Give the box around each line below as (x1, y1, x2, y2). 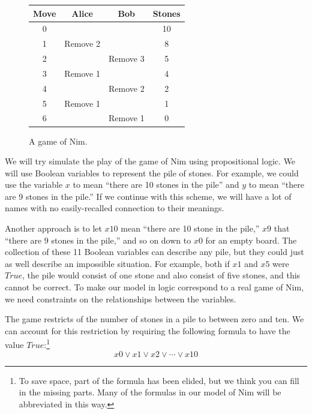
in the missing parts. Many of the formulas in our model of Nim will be (19, 386, 281, 398)
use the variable (5, 178, 63, 191)
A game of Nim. (29, 134, 88, 147)
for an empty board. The (205, 233, 297, 246)
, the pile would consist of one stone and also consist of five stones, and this (22, 269, 301, 281)
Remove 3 (109, 52, 145, 65)
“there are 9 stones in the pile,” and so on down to (5, 233, 191, 246)
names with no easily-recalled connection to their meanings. (5, 202, 224, 214)
